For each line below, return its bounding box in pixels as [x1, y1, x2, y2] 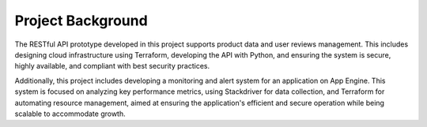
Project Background [14, 12, 148, 29]
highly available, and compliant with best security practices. [14, 62, 210, 71]
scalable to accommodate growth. [14, 109, 126, 118]
